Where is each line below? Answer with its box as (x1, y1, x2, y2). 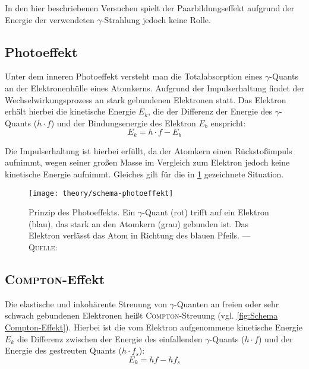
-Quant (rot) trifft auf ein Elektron (142, 206, 269, 218)
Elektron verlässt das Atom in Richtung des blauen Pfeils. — (29, 229, 251, 241)
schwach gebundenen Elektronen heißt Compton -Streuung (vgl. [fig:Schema (5, 309, 278, 322)
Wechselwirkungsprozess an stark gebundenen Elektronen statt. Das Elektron (5, 93, 286, 106)
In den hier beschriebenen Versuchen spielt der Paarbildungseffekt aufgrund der (5, 2, 295, 14)
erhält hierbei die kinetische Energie (5, 105, 136, 117)
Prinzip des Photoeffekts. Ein (29, 206, 135, 218)
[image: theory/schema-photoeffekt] (29, 189, 174, 198)
